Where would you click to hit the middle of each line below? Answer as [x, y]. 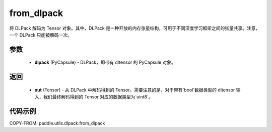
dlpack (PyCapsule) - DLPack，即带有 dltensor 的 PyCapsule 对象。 [105, 62]
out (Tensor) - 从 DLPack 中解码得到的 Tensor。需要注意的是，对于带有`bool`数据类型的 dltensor [135, 90]
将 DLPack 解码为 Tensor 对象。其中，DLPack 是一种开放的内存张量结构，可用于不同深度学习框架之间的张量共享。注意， [135, 28]
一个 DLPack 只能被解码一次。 [41, 35]
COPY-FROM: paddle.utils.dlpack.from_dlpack [57, 123]
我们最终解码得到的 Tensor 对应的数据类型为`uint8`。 [98, 97]
